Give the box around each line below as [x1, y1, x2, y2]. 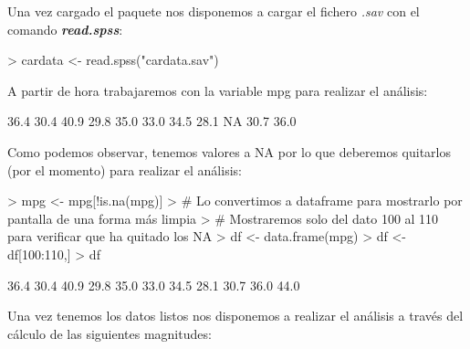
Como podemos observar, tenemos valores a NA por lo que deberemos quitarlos [7, 142, 451, 161]
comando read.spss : [7, 19, 123, 38]
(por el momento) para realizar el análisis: [7, 160, 242, 179]
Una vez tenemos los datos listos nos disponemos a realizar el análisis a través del [7, 306, 464, 325]
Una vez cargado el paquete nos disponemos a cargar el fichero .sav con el [7, 2, 420, 20]
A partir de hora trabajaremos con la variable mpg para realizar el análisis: [7, 80, 428, 100]
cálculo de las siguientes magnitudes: [7, 323, 212, 343]
